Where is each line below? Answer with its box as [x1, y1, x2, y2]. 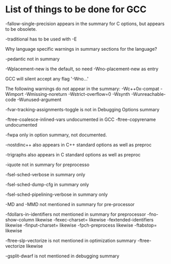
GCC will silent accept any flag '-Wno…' [5, 75, 89, 82]
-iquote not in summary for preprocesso [5, 161, 90, 168]
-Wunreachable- [131, 91, 166, 97]
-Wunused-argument [17, 96, 62, 103]
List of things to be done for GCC [5, 4, 147, 15]
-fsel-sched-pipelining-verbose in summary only [5, 191, 108, 197]
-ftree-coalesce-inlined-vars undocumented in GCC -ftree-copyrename [5, 116, 156, 123]
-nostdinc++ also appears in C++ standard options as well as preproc [5, 141, 152, 148]
